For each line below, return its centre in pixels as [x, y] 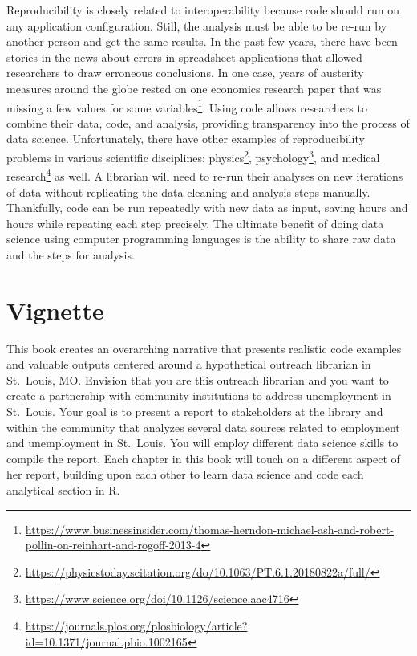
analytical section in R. [63, 489]
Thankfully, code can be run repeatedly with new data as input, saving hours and [207, 208]
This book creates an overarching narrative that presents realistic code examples [204, 348]
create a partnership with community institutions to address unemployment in [199, 395]
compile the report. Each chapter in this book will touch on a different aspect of [203, 458]
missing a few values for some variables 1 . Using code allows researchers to [187, 106]
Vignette [55, 310]
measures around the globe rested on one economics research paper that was [194, 88]
